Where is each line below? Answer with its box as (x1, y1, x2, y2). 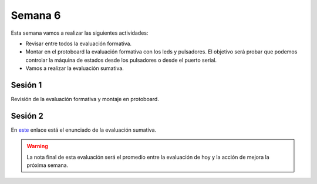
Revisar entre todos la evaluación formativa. (25, 40, 132, 47)
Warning (26, 143, 48, 150)
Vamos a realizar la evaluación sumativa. (25, 65, 124, 72)
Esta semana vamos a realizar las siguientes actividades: (11, 29, 149, 36)
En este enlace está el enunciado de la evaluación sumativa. (11, 126, 157, 133)
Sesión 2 (11, 111, 43, 121)
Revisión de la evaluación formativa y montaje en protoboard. (11, 96, 160, 103)
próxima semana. (26, 162, 69, 169)
